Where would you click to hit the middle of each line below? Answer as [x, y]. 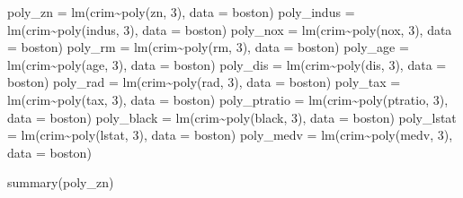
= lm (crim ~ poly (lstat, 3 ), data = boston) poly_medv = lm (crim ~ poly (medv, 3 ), [230, 135]
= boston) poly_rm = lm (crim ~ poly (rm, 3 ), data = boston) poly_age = [208, 47]
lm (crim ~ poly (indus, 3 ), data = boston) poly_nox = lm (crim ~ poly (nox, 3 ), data [230, 29]
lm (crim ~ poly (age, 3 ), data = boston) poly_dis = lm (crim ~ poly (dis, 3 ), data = [227, 64]
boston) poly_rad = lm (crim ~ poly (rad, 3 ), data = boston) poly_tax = [204, 82]
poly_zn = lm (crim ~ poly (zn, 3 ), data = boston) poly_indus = [181, 12]
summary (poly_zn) [61, 182]
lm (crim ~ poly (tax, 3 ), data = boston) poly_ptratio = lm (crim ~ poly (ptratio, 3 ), [228, 99]
